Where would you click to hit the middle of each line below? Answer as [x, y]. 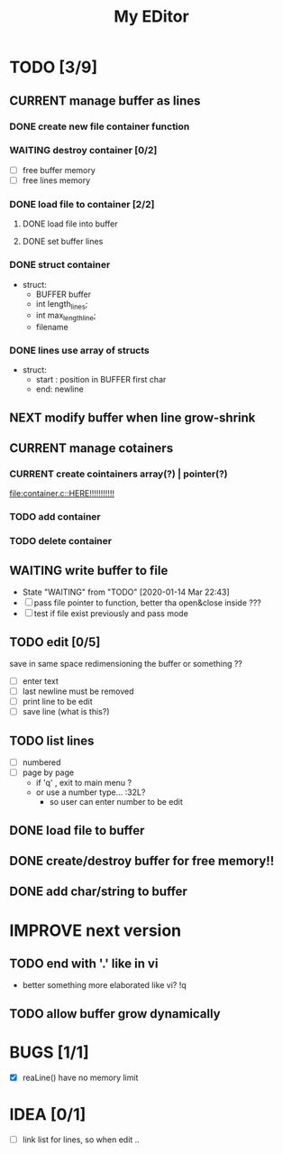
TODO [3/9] [54, 67]
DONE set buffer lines [63, 242]
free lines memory [56, 180]
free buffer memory [59, 170]
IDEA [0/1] [48, 1114]
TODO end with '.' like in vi [84, 963]
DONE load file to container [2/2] [82, 204]
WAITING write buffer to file [89, 570]
